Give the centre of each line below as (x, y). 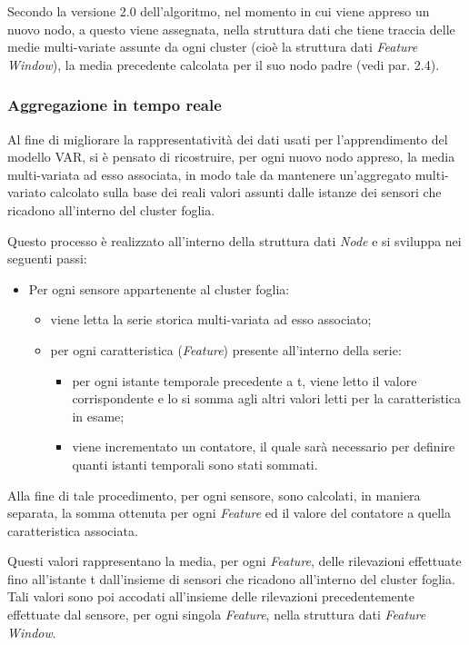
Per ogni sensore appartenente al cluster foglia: (159, 288)
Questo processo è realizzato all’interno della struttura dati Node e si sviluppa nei (234, 240)
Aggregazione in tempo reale (115, 105)
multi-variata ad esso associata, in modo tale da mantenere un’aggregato (210, 174)
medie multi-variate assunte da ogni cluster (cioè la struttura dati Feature (213, 47)
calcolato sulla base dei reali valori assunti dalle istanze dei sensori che (246, 192)
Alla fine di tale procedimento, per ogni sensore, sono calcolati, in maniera (214, 495)
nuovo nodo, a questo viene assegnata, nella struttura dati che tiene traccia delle (231, 29)
